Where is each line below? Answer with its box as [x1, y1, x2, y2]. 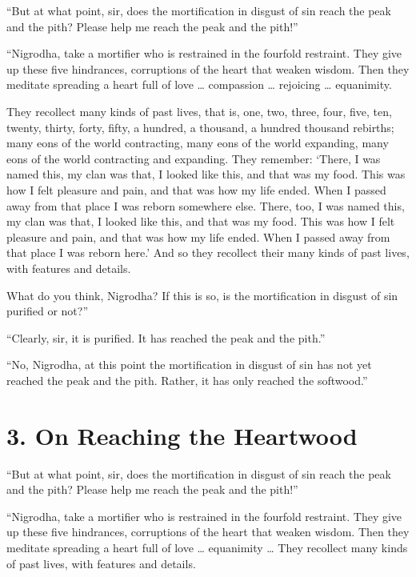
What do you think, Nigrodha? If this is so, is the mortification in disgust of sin [6, 286, 398, 303]
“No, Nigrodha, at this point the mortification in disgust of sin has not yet [6, 356, 372, 373]
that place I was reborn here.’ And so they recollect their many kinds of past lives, [6, 244, 410, 261]
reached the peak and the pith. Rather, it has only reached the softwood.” [6, 371, 368, 388]
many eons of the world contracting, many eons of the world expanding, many [6, 134, 389, 151]
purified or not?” [6, 303, 88, 319]
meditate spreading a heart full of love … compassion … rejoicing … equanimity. [6, 76, 392, 93]
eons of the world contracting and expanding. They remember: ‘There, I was [6, 150, 381, 166]
